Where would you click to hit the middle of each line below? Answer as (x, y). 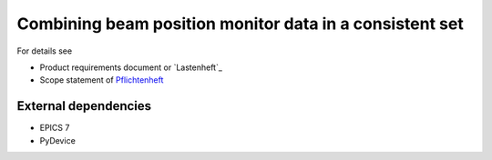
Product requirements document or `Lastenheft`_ (131, 67)
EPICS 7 (55, 128)
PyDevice (58, 140)
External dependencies (84, 106)
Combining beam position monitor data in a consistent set (240, 24)
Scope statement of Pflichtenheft (102, 80)
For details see (45, 51)
